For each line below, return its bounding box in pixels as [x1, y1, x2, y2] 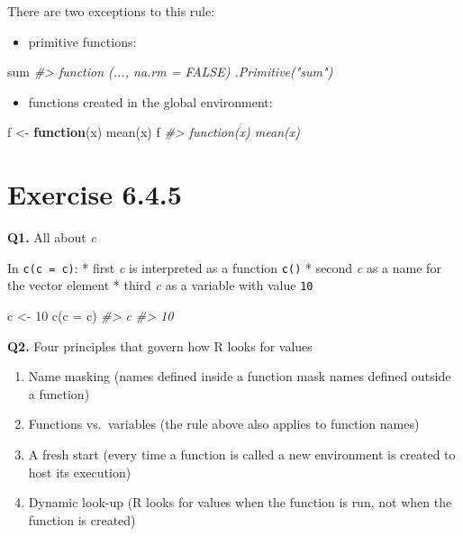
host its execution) [28, 462, 132, 481]
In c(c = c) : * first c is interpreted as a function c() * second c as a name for [7, 258, 441, 277]
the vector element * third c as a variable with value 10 [7, 276, 313, 295]
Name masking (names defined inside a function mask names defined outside [28, 367, 451, 386]
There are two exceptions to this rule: [7, 2, 215, 20]
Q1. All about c [7, 228, 96, 247]
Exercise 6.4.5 [7, 176, 182, 213]
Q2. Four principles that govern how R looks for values [7, 336, 313, 355]
